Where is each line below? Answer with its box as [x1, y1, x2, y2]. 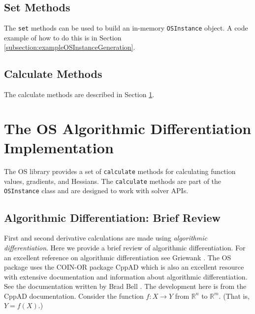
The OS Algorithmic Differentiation [4, 118, 252, 139]
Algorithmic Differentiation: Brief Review [4, 209, 221, 225]
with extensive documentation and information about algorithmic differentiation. [4, 271, 248, 281]
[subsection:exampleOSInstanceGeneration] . [4, 42, 135, 52]
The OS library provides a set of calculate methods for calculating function [4, 166, 236, 176]
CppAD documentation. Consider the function [4, 290, 144, 301]
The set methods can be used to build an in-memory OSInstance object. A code [4, 23, 248, 33]
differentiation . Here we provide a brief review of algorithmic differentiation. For [4, 242, 246, 252]
